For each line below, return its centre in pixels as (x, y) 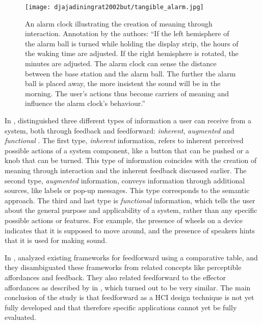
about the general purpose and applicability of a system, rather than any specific (131, 210)
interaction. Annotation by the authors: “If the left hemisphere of (127, 33)
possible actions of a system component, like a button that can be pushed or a (127, 150)
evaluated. (20, 317)
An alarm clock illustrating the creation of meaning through (119, 23)
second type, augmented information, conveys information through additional (125, 180)
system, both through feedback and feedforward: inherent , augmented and (120, 130)
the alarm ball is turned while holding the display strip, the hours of (132, 43)
